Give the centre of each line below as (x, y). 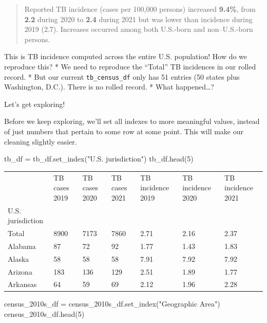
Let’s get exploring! (35, 104)
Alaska (18, 258)
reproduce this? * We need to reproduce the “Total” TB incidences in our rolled (130, 66)
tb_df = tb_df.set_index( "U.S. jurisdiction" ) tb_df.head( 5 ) (99, 159)
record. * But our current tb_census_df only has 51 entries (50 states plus (122, 76)
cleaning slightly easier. (41, 141)
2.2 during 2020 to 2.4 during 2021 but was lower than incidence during (138, 19)
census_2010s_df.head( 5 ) (44, 314)
